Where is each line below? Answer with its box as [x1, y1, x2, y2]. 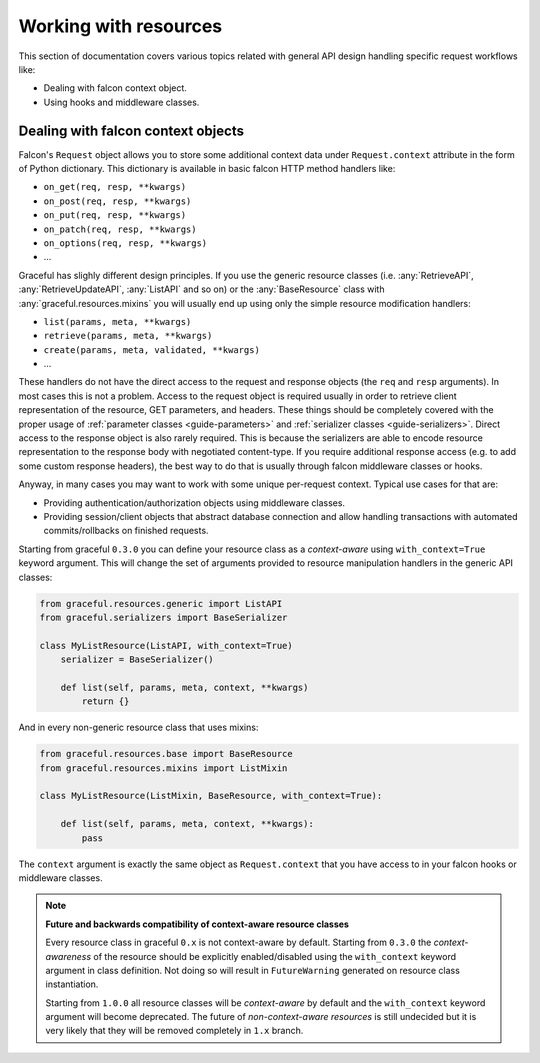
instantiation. [45, 978, 99, 990]
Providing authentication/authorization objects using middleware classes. [43, 496, 345, 509]
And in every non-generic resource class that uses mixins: [18, 721, 259, 734]
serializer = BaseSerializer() [60, 654, 214, 665]
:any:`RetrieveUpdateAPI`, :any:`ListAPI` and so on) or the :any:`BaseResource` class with [18, 283, 385, 295]
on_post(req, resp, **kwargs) [43, 195, 192, 207]
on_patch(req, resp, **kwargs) [43, 223, 197, 235]
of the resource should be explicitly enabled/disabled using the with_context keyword [93, 950, 457, 962]
